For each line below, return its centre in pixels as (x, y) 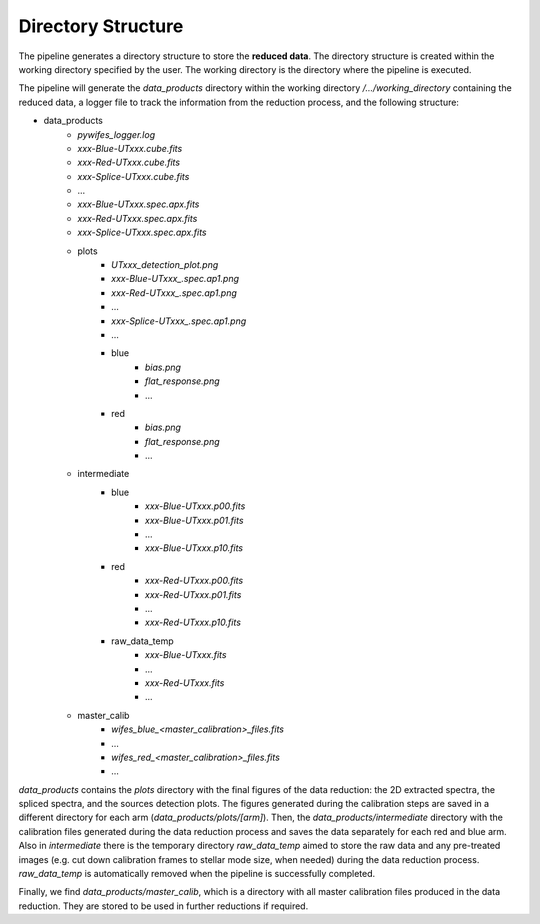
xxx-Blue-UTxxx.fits (186, 655)
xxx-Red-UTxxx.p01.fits (193, 594)
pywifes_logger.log (116, 134)
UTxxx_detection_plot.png (165, 265)
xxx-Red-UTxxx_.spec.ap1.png (174, 292)
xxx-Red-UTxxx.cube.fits (128, 162)
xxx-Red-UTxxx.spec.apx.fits (137, 218)
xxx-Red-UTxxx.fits (185, 682)
